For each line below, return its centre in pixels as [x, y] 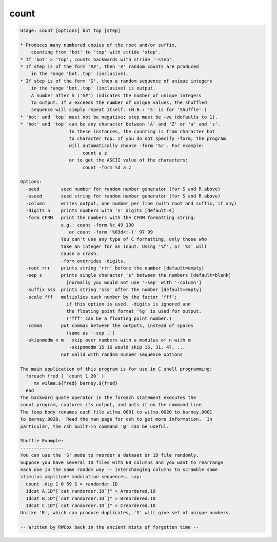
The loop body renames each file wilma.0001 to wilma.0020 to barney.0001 [116, 412]
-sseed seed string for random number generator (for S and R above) [123, 196]
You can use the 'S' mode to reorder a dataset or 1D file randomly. [110, 455]
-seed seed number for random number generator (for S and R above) [123, 189]
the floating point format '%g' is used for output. [134, 311]
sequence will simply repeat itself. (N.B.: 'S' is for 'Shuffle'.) [119, 110]
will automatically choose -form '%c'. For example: [137, 146]
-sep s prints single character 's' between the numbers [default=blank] [129, 275]
